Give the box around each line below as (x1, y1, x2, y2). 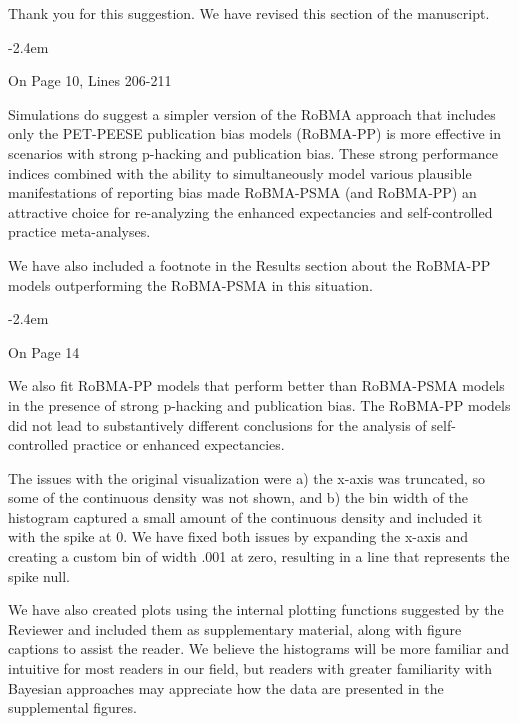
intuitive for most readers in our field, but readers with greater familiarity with (8, 658, 493, 679)
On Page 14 (8, 341, 80, 362)
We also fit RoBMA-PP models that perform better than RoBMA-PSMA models (8, 375, 505, 396)
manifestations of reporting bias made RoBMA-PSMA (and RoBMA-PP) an (8, 182, 477, 203)
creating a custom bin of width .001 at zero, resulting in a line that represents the (8, 546, 510, 567)
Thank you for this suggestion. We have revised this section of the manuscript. (8, 3, 490, 23)
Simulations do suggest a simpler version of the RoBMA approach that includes (8, 103, 496, 124)
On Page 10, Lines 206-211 (8, 70, 172, 91)
